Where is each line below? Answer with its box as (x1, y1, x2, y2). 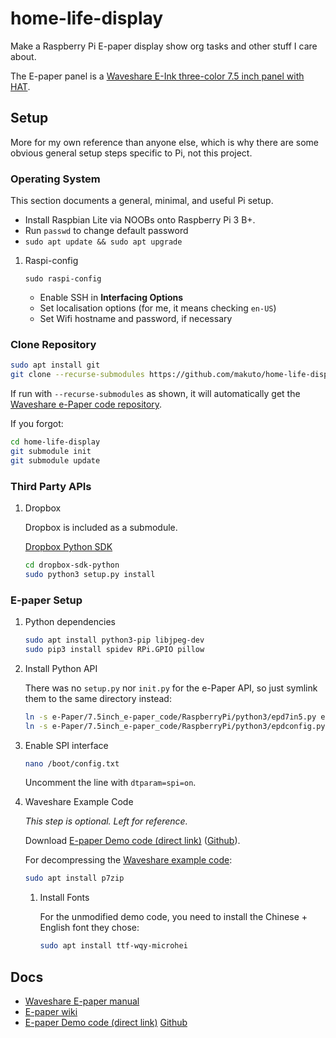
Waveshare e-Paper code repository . (10, 398, 163, 411)
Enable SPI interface (24, 739, 109, 751)
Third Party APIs (10, 479, 92, 493)
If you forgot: (10, 418, 64, 430)
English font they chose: (39, 922, 140, 934)
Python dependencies (24, 616, 116, 628)
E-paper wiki (24, 1006, 78, 1017)
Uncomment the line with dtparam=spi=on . (24, 777, 197, 789)
